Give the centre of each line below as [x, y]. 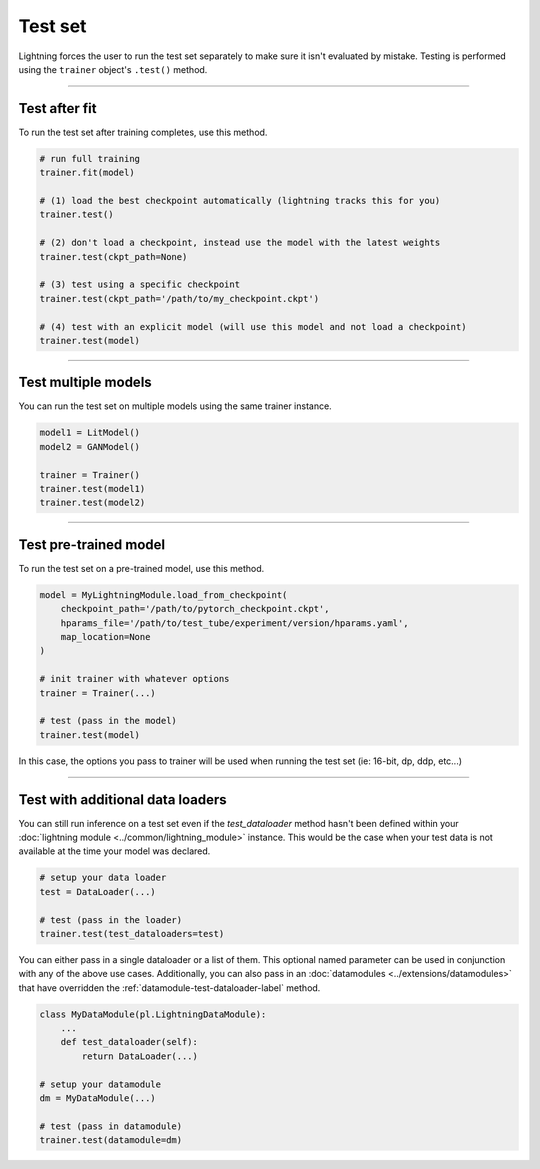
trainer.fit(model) [87, 173]
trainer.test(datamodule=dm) [111, 1140]
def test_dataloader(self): [129, 1042]
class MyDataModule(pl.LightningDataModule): [153, 1014]
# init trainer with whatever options [134, 679]
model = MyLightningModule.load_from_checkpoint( [163, 594]
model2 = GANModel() [89, 446]
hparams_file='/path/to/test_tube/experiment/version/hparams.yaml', [234, 623]
